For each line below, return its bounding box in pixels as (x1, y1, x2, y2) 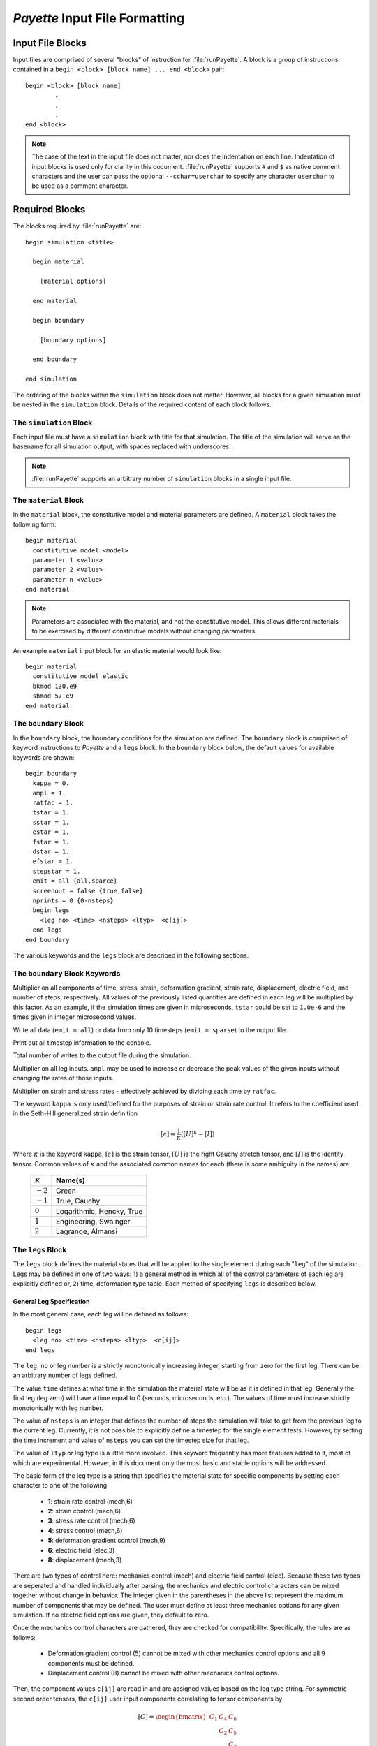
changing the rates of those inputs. (13, 1074, 114, 1083)
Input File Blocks (13, 37, 87, 49)
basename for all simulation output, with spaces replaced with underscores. (13, 442, 231, 450)
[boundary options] (39, 336, 107, 344)
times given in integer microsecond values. (13, 1013, 137, 1021)
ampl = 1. (32, 789, 66, 797)
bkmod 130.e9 (32, 682, 77, 690)
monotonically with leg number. (13, 1404, 104, 1412)
